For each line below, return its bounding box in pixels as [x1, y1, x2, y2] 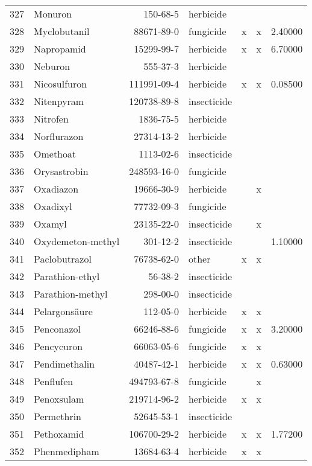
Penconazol [34, 322, 81, 336]
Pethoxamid [34, 427, 84, 441]
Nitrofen [34, 112, 69, 126]
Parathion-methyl [34, 287, 108, 301]
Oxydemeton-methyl [34, 234, 120, 248]
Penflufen [34, 374, 73, 388]
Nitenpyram [34, 94, 84, 108]
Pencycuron [34, 339, 83, 353]
